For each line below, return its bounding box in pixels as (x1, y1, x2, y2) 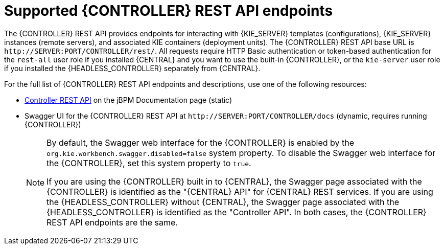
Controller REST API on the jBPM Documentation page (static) (25, 95, 232, 104)
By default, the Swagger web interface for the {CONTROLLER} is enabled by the (46, 137, 355, 148)
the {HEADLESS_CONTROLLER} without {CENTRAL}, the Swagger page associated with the (46, 196, 400, 207)
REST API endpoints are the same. (46, 217, 178, 228)
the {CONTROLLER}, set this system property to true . (46, 157, 251, 168)
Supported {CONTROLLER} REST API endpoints (4, 2, 333, 19)
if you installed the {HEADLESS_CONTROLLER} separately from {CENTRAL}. (4, 63, 261, 73)
